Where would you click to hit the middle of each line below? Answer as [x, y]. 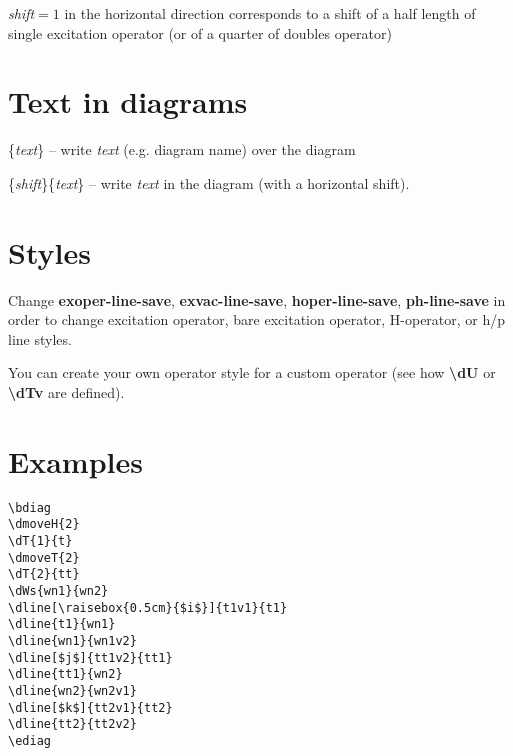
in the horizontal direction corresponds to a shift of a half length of [270, 13]
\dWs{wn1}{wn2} [58, 591]
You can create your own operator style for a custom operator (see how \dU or [252, 372]
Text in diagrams [128, 101]
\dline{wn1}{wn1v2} [72, 640]
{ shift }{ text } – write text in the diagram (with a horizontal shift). [209, 182]
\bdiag [29, 507]
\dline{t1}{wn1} [62, 624]
